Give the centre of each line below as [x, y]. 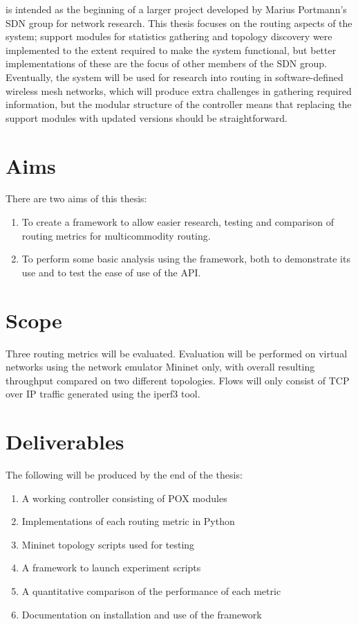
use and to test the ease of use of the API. [111, 272]
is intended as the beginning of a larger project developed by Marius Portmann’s [176, 9]
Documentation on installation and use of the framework [142, 614]
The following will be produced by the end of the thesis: [124, 475]
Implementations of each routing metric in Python [128, 521]
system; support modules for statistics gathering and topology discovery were [169, 36]
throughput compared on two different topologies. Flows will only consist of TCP [178, 380]
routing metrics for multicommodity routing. [116, 235]
